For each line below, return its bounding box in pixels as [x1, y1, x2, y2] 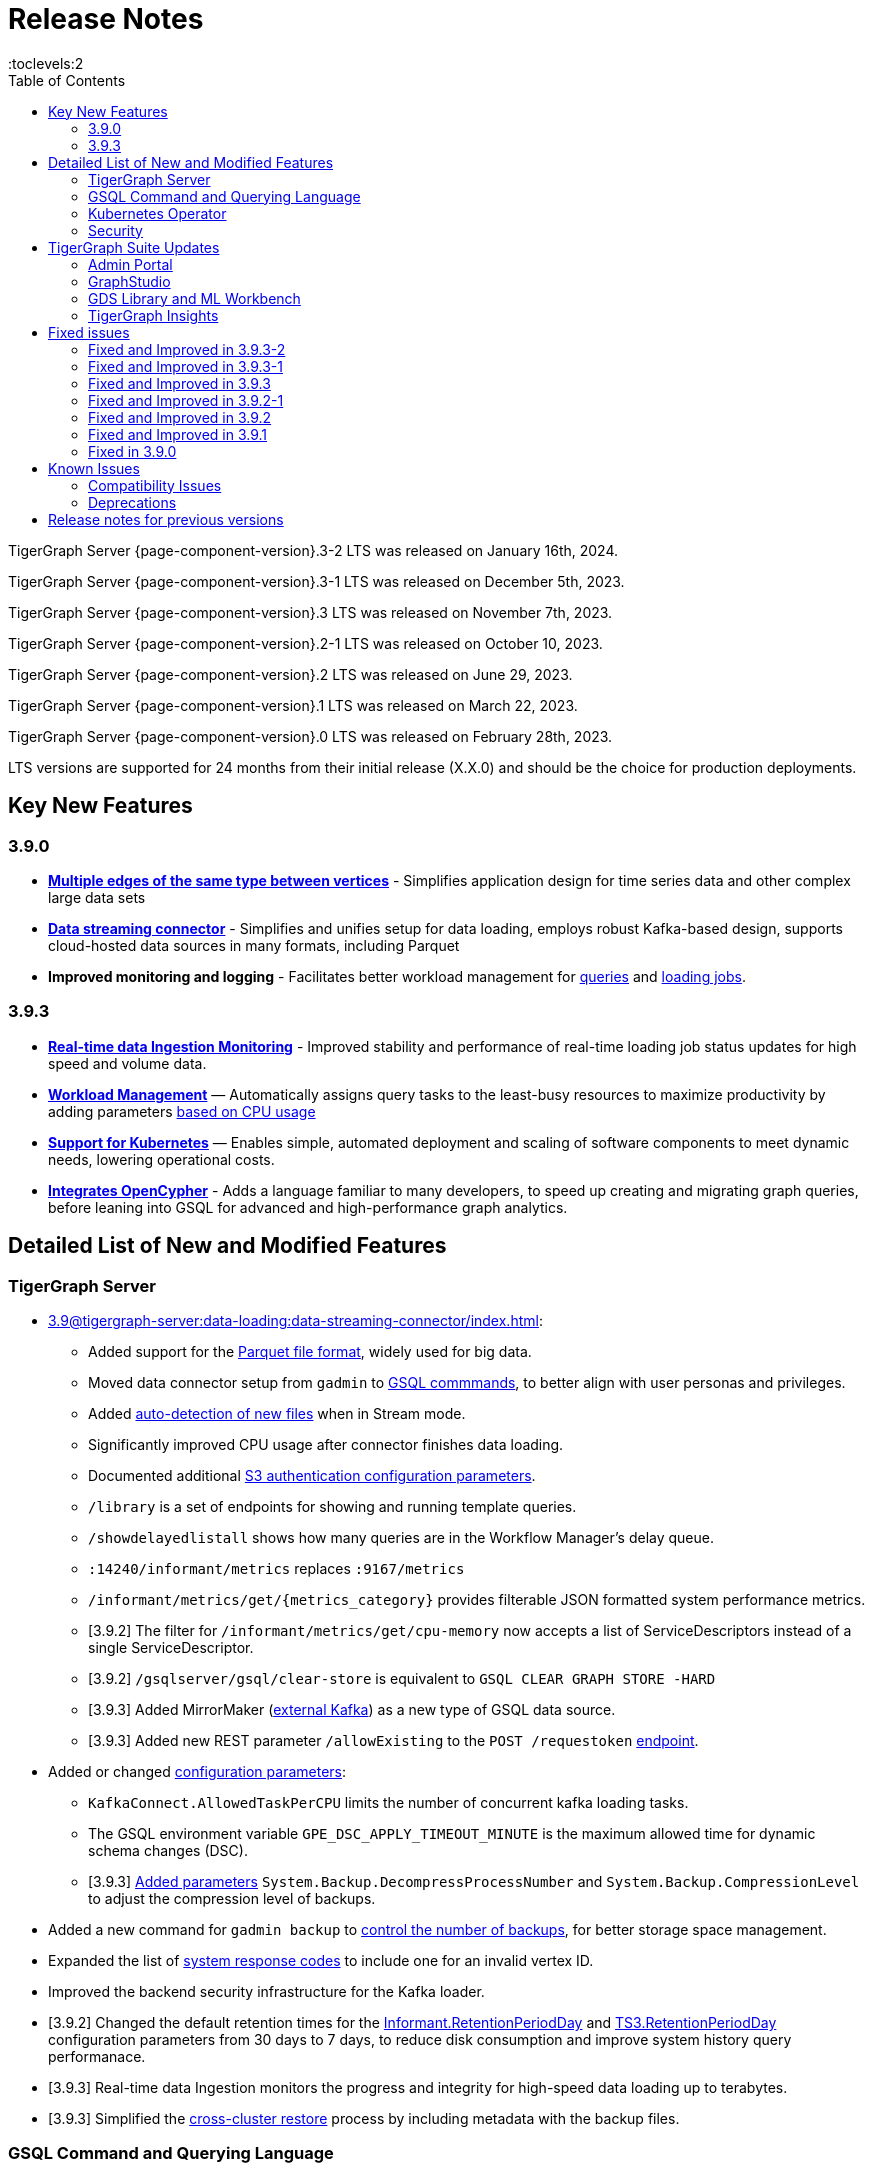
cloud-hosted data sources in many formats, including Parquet [48, 936, 460, 954]
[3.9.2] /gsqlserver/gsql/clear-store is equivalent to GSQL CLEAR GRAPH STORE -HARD [88, 1669, 716, 1687]
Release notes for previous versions [48, 510, 284, 528]
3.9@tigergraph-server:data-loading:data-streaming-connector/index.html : [48, 1311, 543, 1329]
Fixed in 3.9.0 [88, 442, 177, 460]
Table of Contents [8, 71, 126, 89]
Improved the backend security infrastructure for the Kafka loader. [48, 1982, 485, 2000]
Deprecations [88, 493, 177, 511]
